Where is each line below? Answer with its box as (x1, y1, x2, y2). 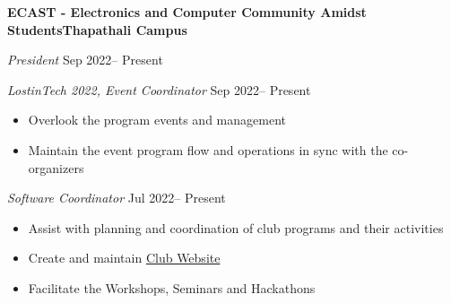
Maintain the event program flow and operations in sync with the (28, 140, 388, 159)
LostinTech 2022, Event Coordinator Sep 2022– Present (7, 80, 311, 99)
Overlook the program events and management (28, 110, 286, 129)
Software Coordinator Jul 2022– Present (7, 188, 226, 207)
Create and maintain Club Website (28, 248, 221, 267)
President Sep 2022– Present (7, 50, 163, 69)
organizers (28, 158, 84, 177)
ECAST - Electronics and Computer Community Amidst (7, 3, 367, 21)
